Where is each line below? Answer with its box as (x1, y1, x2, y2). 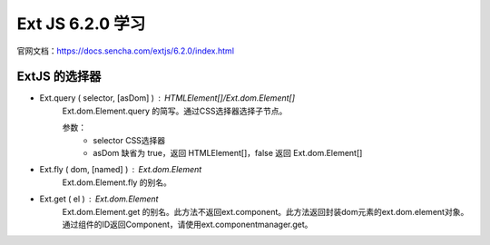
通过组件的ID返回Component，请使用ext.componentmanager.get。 (62, 219, 313, 230)
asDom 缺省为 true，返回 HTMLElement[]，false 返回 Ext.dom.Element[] (93, 148, 363, 159)
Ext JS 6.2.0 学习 (16, 14, 146, 34)
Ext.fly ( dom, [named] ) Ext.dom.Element (39, 164, 202, 175)
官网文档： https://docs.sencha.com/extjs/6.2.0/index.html (16, 45, 235, 56)
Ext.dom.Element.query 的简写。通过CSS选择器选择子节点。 (62, 105, 288, 116)
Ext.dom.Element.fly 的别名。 (62, 177, 171, 188)
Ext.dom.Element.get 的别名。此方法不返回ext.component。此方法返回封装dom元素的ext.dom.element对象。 (62, 206, 469, 217)
